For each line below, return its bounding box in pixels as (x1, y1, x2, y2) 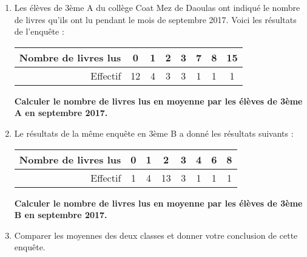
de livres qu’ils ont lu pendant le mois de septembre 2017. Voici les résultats (14, 13, 297, 26)
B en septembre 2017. (14, 208, 107, 221)
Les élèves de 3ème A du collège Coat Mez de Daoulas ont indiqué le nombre (14, 1, 300, 13)
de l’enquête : (14, 25, 64, 38)
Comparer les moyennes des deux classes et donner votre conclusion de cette (14, 228, 298, 241)
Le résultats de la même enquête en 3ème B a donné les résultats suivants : (14, 126, 294, 139)
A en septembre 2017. (14, 106, 108, 119)
